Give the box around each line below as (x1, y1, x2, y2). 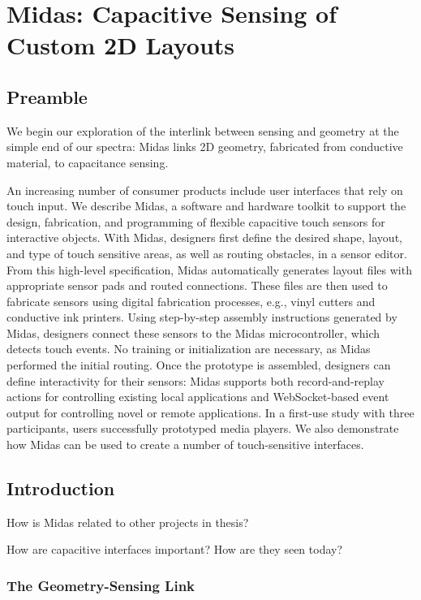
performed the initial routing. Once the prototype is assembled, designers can (6, 356, 391, 373)
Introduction (6, 476, 115, 501)
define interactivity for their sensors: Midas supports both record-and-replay (6, 372, 384, 389)
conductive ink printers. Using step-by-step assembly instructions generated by (6, 309, 397, 326)
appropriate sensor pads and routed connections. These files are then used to (6, 277, 388, 294)
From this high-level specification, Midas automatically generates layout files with (6, 261, 412, 278)
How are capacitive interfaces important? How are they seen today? (6, 541, 343, 558)
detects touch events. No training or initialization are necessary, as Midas (6, 340, 371, 357)
